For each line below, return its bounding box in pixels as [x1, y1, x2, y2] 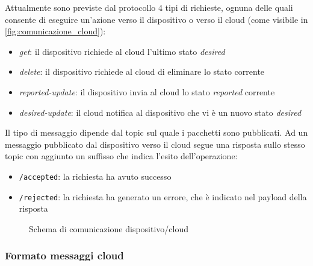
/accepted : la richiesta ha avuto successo [19, 169, 172, 182]
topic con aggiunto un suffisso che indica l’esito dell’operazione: [5, 150, 238, 162]
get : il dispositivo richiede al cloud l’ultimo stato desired [19, 45, 225, 57]
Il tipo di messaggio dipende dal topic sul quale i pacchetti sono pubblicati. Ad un [5, 126, 308, 139]
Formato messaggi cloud [5, 248, 124, 263]
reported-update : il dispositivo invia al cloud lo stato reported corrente [19, 85, 275, 98]
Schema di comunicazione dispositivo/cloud [29, 222, 188, 235]
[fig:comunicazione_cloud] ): [5, 25, 106, 37]
